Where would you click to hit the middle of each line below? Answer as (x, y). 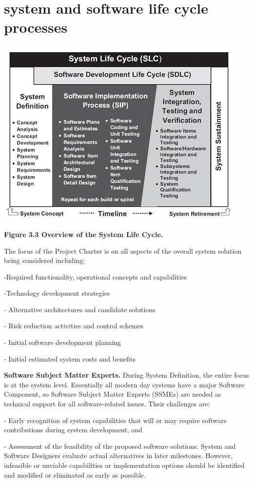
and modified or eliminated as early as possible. (75, 474)
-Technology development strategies (57, 293)
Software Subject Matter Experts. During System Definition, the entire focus (127, 375)
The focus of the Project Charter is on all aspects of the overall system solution (123, 251)
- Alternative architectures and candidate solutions (80, 309)
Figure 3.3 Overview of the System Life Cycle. (84, 234)
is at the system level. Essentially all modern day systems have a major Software (124, 384)
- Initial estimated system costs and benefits (70, 358)
